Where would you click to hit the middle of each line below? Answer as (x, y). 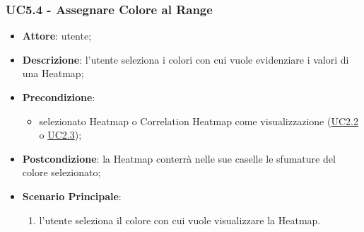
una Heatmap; (53, 73)
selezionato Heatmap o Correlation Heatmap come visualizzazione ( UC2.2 (199, 121)
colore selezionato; (61, 172)
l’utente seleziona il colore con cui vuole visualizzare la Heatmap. (180, 220)
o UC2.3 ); (60, 135)
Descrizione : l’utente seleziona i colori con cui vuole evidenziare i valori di (186, 59)
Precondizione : (59, 97)
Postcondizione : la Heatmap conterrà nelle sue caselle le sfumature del (179, 158)
